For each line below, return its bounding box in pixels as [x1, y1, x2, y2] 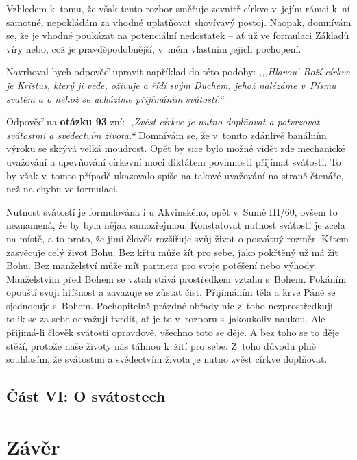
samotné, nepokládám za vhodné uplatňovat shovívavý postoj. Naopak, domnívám [6, 14, 352, 29]
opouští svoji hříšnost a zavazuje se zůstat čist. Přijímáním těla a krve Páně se [6, 285, 336, 299]
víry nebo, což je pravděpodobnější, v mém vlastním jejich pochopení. [6, 41, 301, 55]
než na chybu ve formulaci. [6, 181, 119, 196]
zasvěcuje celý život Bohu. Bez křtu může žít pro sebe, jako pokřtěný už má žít [6, 244, 338, 259]
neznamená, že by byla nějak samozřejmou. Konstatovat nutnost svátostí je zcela [6, 218, 345, 232]
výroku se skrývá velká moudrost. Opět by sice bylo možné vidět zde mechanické [6, 141, 345, 155]
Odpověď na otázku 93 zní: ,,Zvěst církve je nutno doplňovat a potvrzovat [6, 114, 320, 129]
